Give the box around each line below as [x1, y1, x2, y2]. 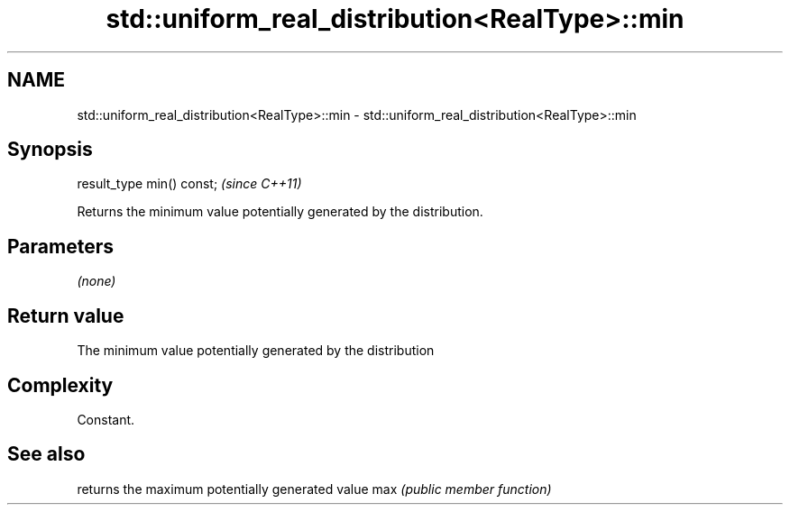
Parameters [7, 234, 114, 258]
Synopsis [7, 138, 93, 161]
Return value [7, 304, 124, 327]
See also [7, 443, 86, 466]
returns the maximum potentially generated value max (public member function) [77, 480, 552, 497]
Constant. [77, 411, 135, 427]
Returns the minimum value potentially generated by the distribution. [77, 204, 483, 220]
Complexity [7, 373, 114, 397]
